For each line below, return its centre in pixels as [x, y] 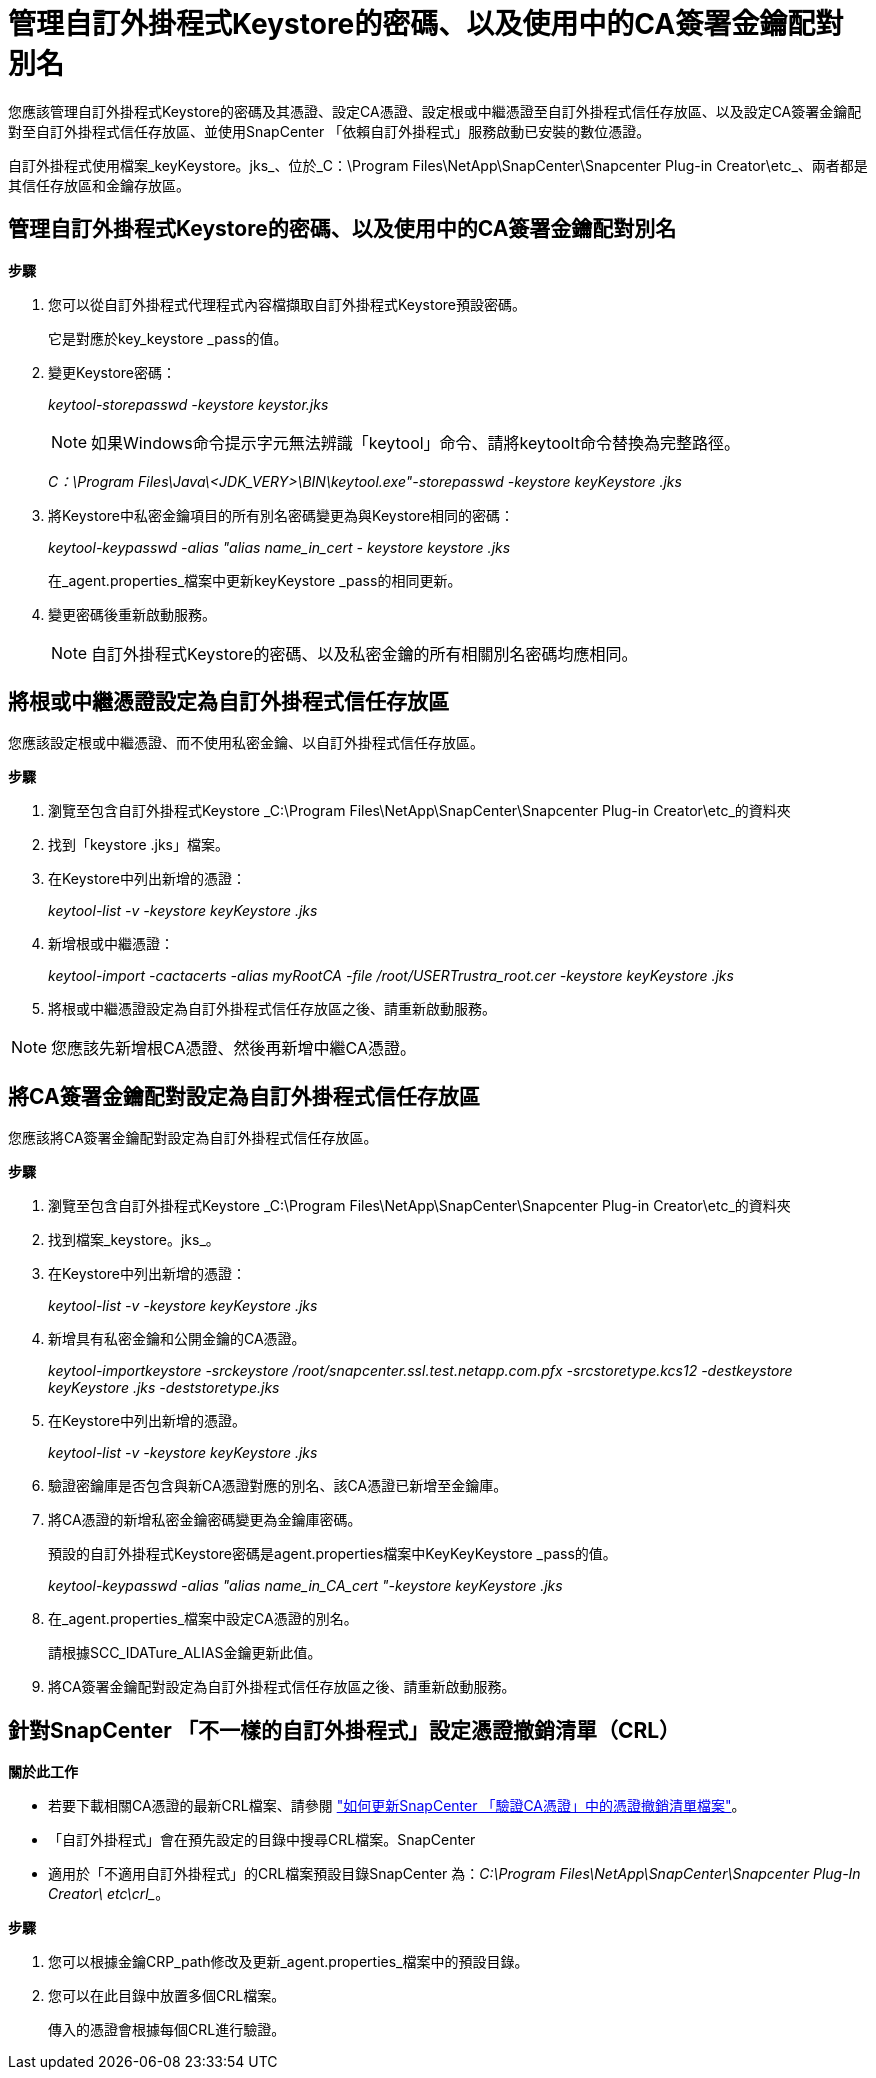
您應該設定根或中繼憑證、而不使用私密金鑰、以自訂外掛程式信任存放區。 [246, 743]
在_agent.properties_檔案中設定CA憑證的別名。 [203, 1619]
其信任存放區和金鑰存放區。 [99, 185]
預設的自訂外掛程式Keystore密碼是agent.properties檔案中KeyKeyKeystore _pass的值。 [332, 1554]
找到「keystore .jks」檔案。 [138, 845]
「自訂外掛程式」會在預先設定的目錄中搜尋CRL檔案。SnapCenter [262, 1840]
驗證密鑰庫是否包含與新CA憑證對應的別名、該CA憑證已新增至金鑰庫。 [278, 1486]
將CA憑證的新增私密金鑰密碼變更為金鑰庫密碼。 [205, 1520]
